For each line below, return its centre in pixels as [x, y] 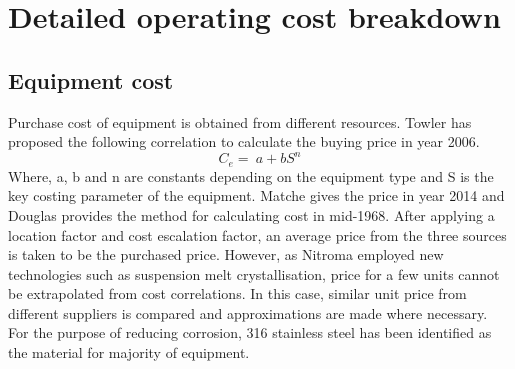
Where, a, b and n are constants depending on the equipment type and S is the [251, 175]
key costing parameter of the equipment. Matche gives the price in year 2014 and [256, 195]
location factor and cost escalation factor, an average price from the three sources [257, 234]
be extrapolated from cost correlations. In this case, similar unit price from [237, 293]
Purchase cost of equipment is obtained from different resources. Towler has [240, 121]
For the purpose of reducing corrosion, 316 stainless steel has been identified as [250, 332]
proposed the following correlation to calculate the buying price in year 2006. [244, 141]
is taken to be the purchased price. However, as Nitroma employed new [226, 254]
